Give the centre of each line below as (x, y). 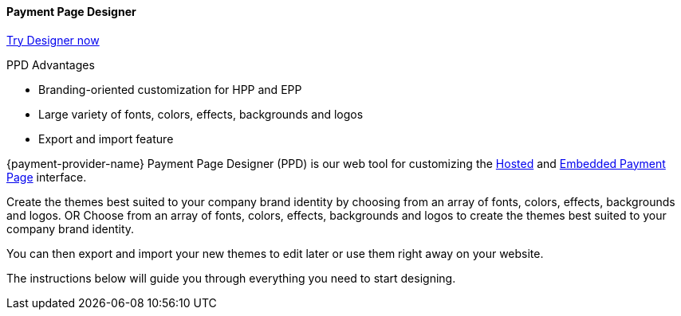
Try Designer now (53, 40)
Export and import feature (106, 138)
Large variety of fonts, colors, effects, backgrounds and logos (201, 114)
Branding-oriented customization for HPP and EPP (170, 89)
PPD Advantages (51, 64)
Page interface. (47, 177)
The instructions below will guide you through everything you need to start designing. (231, 278)
